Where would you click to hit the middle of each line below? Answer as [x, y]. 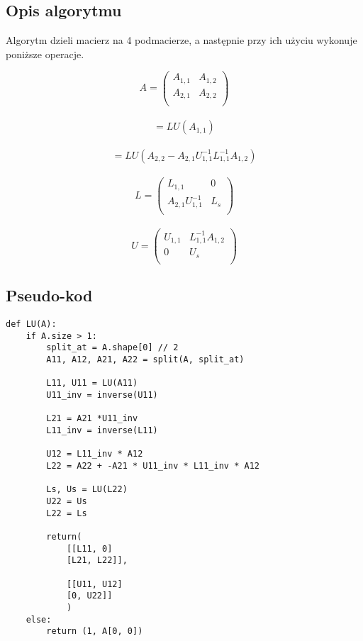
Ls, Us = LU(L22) [87, 490]
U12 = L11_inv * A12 [95, 454]
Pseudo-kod [49, 295]
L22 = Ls [67, 513]
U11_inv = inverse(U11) [102, 395]
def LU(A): [31, 324]
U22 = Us [67, 501]
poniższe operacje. [45, 54]
